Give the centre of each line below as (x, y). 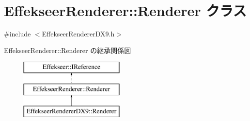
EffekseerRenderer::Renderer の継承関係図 (68, 50)
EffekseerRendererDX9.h (78, 34)
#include (17, 34)
